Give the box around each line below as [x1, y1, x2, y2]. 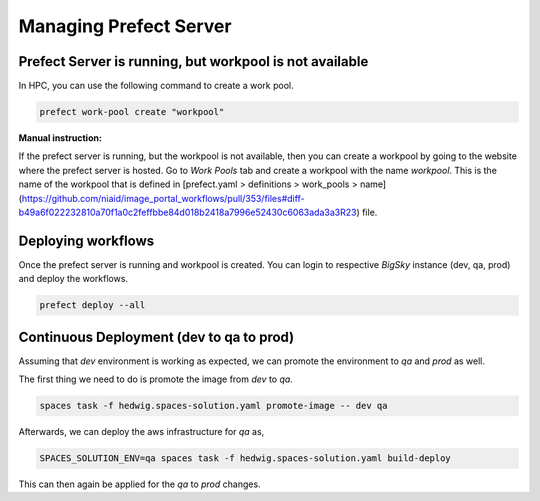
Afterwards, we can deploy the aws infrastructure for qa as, [18, 426, 265, 438]
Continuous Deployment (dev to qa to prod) [18, 328, 295, 345]
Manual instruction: [18, 132, 102, 144]
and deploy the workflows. [18, 273, 129, 285]
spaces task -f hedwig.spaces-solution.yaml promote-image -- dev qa [39, 400, 388, 412]
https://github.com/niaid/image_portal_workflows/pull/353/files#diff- [21, 192, 305, 204]
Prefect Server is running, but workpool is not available [18, 53, 369, 70]
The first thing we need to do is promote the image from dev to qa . [18, 373, 294, 385]
